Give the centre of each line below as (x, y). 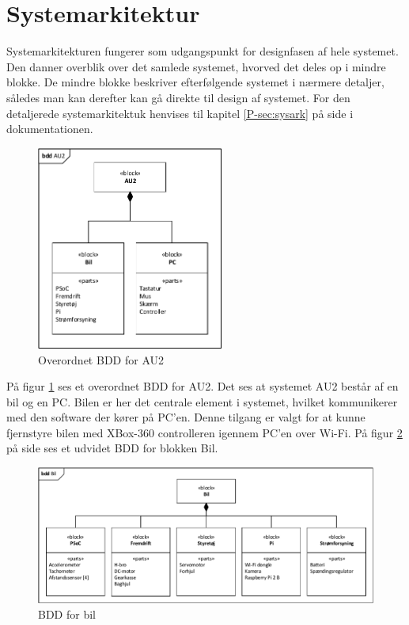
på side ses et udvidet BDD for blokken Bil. (112, 448)
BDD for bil (67, 614)
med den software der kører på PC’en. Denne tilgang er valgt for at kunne (186, 417)
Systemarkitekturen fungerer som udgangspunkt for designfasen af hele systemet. (203, 51)
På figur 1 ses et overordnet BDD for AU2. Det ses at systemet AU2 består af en (203, 386)
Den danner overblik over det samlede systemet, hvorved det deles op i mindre (196, 66)
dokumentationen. (50, 129)
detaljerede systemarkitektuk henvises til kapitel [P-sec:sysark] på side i (180, 113)
